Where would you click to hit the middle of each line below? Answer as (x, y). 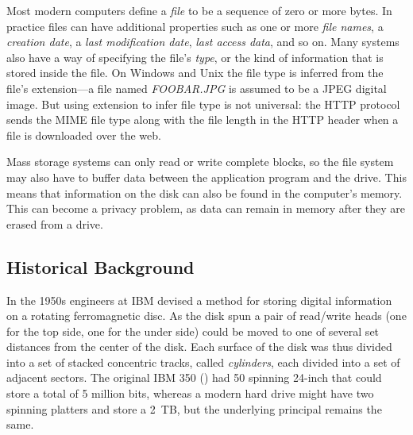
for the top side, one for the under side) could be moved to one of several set (193, 331)
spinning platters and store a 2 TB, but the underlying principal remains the (194, 408)
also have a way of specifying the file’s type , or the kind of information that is (195, 57)
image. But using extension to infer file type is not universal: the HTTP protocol (203, 104)
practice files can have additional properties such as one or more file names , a (195, 26)
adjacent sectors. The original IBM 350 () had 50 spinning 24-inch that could (194, 377)
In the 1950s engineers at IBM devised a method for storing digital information (199, 300)
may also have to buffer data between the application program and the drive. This (206, 177)
